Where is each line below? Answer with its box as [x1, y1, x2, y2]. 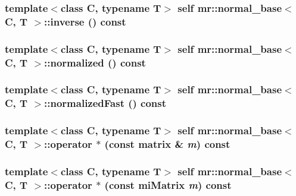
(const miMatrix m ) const [104, 177, 232, 192]
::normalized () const [44, 55, 146, 69]
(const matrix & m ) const [104, 137, 230, 151]
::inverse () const [44, 14, 126, 29]
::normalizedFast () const [44, 96, 167, 110]
